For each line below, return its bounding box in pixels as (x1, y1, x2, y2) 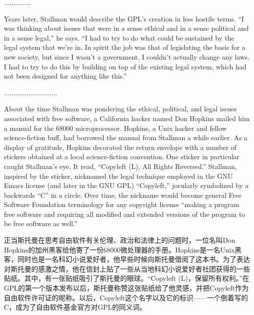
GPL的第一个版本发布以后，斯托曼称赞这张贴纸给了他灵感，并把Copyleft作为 (4, 283, 249, 293)
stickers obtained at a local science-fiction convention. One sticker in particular (4, 151, 240, 162)
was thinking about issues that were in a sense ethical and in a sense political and (4, 23, 249, 33)
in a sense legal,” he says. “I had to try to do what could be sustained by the (4, 32, 234, 42)
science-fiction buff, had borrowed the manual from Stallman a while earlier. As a (4, 132, 248, 143)
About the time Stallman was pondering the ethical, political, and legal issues (4, 104, 237, 114)
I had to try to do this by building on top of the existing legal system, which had (4, 61, 247, 71)
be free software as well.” (4, 218, 78, 229)
